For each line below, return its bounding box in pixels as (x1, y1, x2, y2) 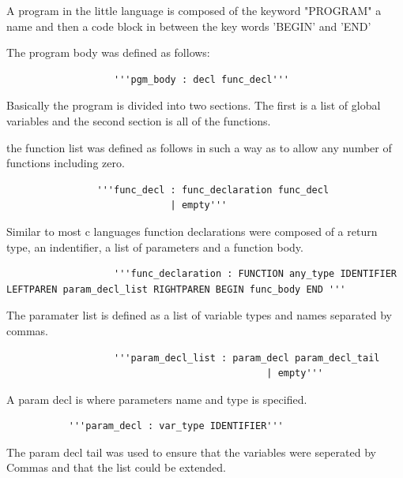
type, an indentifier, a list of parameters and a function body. (6, 238, 303, 255)
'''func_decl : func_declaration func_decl (96, 184, 330, 196)
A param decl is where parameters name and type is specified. (6, 390, 307, 407)
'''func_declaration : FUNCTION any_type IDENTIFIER (114, 268, 397, 280)
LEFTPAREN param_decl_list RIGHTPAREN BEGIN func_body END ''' (6, 283, 346, 295)
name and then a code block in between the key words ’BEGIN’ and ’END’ (6, 17, 371, 34)
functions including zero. (6, 155, 125, 171)
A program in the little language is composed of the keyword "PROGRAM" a (6, 2, 382, 18)
